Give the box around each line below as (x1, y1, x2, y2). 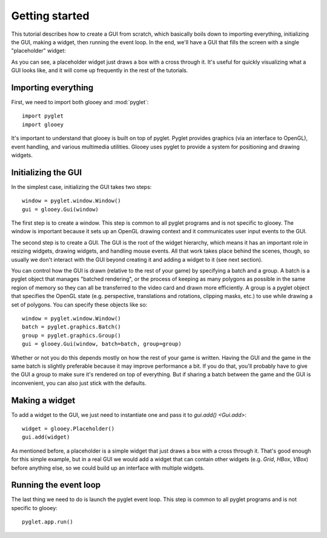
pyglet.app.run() (22, 519, 73, 525)
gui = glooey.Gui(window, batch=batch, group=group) (22, 340, 182, 348)
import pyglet (22, 113, 64, 119)
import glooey (22, 121, 64, 128)
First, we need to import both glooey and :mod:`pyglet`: (11, 99, 149, 106)
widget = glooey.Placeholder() (22, 425, 115, 432)
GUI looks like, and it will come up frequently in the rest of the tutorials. (11, 67, 188, 74)
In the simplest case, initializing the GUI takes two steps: (11, 183, 152, 190)
